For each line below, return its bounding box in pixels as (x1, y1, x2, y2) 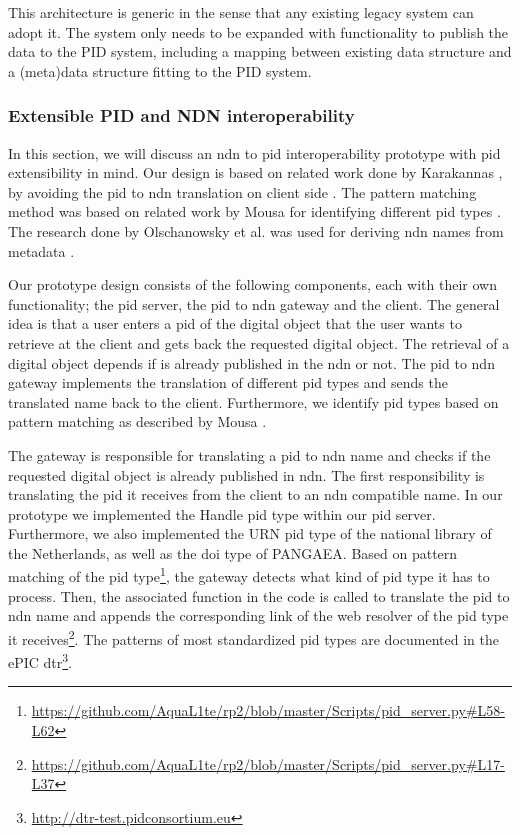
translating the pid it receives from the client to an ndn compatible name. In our (8, 484, 503, 505)
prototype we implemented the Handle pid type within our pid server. (8, 503, 436, 524)
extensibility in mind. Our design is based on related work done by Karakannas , (8, 162, 503, 183)
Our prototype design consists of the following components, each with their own (8, 274, 497, 295)
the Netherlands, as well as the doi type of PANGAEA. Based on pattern (8, 542, 458, 563)
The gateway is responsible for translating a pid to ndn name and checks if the (8, 444, 491, 465)
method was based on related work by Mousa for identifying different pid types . (8, 201, 501, 222)
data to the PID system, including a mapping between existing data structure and (8, 41, 512, 62)
